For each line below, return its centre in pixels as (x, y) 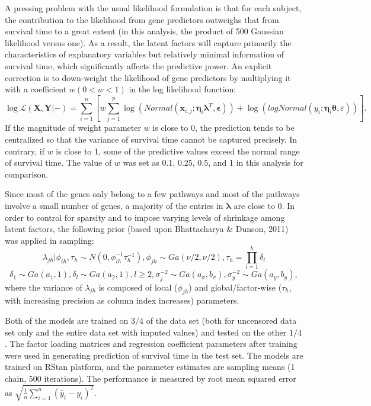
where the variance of (44, 287)
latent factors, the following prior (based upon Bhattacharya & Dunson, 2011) (147, 229)
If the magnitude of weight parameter (73, 128)
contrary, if (25, 151)
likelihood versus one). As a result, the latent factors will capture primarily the (148, 42)
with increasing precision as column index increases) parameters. (122, 300)
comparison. (27, 174)
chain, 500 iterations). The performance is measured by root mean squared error (151, 378)
